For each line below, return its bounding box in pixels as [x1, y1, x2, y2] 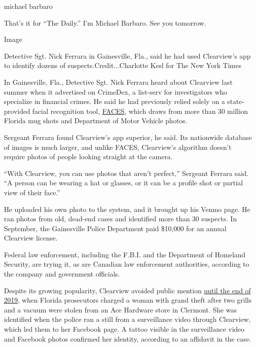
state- [227, 96, 245, 106]
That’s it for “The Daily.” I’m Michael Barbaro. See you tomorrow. [4, 17, 206, 28]
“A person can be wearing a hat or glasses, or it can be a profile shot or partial [4, 177, 243, 188]
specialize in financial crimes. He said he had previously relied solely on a [4, 96, 225, 106]
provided [4, 105, 30, 116]
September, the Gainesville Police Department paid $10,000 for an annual [4, 223, 227, 233]
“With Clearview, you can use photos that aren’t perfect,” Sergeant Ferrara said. [4, 168, 249, 178]
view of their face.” [4, 187, 60, 197]
